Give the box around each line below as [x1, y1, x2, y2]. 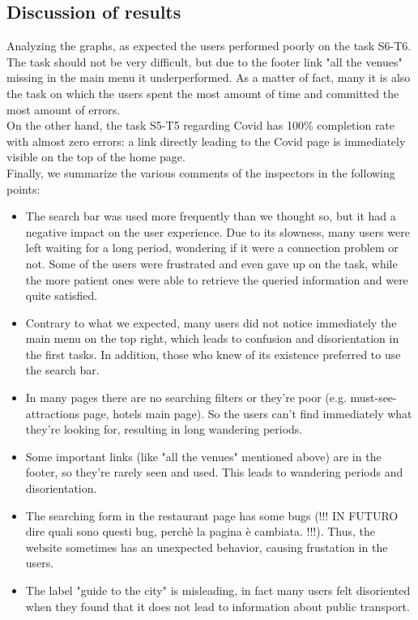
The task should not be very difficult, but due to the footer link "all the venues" [6, 53, 403, 70]
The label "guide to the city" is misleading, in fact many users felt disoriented [25, 582, 411, 599]
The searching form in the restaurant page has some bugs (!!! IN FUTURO [25, 507, 399, 524]
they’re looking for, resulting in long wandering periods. [25, 421, 303, 438]
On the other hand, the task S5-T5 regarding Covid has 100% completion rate [6, 117, 395, 134]
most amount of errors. [6, 100, 121, 118]
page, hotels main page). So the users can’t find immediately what [83, 404, 412, 421]
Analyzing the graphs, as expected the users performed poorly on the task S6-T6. [6, 37, 412, 54]
